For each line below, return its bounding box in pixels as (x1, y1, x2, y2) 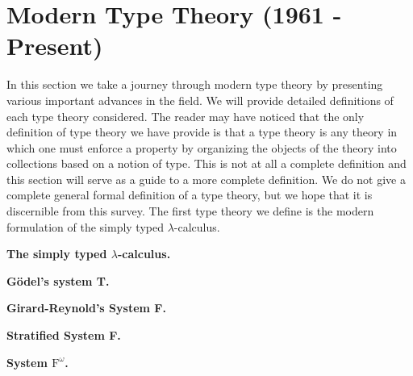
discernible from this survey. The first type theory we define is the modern (6, 203, 374, 219)
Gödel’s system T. (6, 272, 110, 289)
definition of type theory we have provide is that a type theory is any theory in (6, 123, 398, 140)
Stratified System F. (6, 327, 121, 344)
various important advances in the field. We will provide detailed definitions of (6, 91, 394, 108)
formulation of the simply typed (6, 218, 164, 235)
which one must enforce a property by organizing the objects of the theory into (6, 139, 397, 156)
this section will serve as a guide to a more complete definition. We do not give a (6, 170, 406, 187)
